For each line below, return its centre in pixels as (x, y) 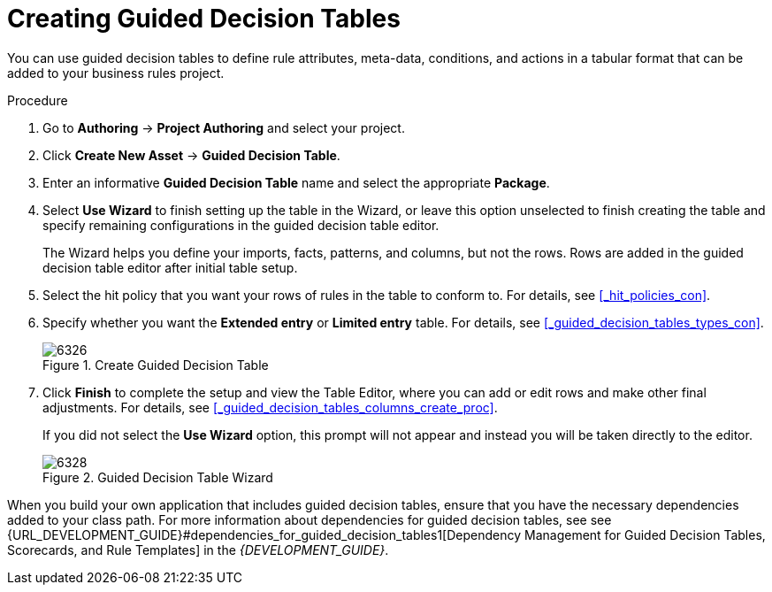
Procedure (38, 100)
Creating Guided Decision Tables (204, 19)
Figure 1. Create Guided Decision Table (156, 365)
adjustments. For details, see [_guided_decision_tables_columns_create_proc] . (270, 407)
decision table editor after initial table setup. (170, 267)
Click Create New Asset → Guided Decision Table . (191, 155)
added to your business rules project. (116, 73)
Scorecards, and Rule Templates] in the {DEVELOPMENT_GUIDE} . (198, 550)
